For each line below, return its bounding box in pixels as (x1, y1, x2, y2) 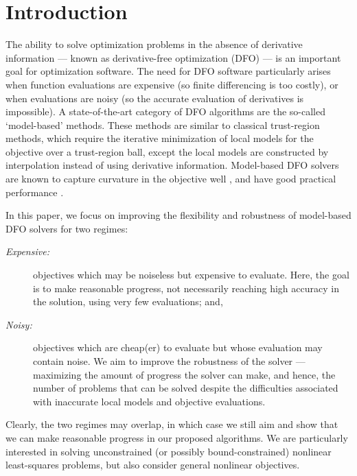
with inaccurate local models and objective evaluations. (33, 394, 266, 408)
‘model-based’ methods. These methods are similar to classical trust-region (5, 117, 320, 132)
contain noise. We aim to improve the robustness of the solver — (33, 354, 306, 368)
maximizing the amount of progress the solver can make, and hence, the (33, 367, 336, 381)
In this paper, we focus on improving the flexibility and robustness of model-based (5, 208, 352, 222)
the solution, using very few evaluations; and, (33, 294, 223, 309)
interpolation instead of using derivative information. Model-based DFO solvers (5, 158, 339, 172)
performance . (5, 185, 64, 199)
